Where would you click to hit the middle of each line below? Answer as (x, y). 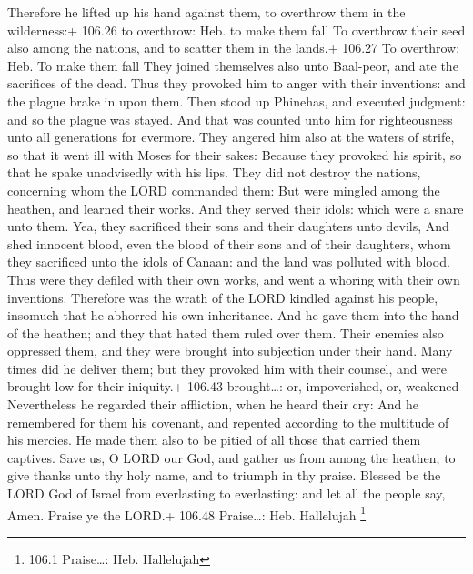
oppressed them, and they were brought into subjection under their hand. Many (230, 351)
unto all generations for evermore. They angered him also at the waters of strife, (231, 137)
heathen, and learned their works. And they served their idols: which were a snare (236, 208)
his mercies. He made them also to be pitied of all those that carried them (214, 440)
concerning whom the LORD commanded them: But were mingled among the (224, 190)
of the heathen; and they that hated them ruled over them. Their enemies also (226, 332)
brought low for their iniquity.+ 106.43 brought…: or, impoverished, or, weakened (233, 386)
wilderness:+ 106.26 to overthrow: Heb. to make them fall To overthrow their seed (236, 30)
